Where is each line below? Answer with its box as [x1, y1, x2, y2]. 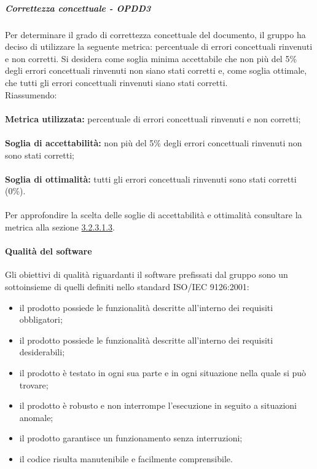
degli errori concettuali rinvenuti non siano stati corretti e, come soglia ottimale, [5, 64, 307, 77]
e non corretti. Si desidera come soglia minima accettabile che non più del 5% [5, 52, 297, 65]
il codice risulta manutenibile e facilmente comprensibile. [19, 452, 233, 465]
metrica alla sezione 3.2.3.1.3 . [5, 221, 115, 234]
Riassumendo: [5, 88, 57, 101]
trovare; [19, 378, 49, 391]
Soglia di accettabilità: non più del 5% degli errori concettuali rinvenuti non [5, 136, 302, 149]
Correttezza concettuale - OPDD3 [5, 1, 151, 14]
